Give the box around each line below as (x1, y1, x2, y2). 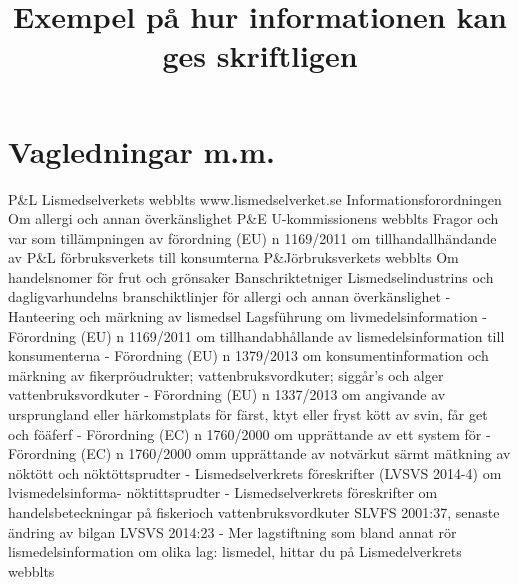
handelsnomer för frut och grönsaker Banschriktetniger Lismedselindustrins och (8, 266, 494, 287)
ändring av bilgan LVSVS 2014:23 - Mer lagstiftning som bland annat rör (8, 521, 457, 542)
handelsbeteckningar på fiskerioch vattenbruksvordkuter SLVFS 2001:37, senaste (8, 502, 500, 522)
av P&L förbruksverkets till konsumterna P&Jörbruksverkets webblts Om (8, 247, 459, 268)
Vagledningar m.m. (8, 130, 275, 171)
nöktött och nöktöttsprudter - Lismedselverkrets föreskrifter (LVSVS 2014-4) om (8, 462, 502, 483)
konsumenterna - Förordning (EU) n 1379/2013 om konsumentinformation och (8, 345, 489, 366)
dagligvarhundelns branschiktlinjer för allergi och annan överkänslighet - (8, 286, 451, 307)
